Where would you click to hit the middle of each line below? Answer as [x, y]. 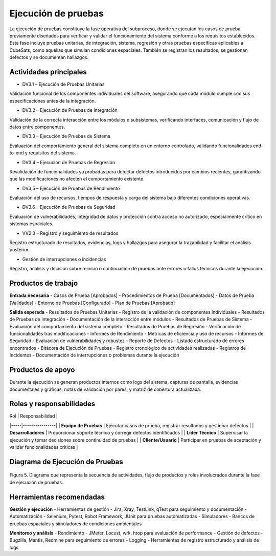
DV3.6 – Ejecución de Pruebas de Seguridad [69, 207]
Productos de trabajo [44, 283]
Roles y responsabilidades [52, 404]
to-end [17, 153]
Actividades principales [48, 72]
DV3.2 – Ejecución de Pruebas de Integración [70, 110]
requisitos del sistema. [52, 153]
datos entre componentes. [37, 127]
